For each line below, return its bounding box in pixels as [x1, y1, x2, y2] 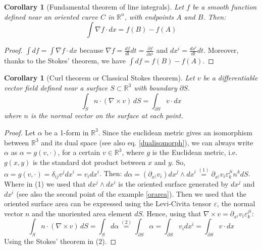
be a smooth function [192, 2, 257, 12]
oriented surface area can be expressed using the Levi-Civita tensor [4, 198, 212, 209]
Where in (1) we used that [4, 179, 86, 189]
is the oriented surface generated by [118, 179, 229, 189]
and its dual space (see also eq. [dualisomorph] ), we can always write [41, 137, 253, 147]
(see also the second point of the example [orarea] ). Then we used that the [16, 188, 246, 199]
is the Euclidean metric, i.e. [152, 147, 238, 157]
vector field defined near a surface [4, 82, 108, 93]
